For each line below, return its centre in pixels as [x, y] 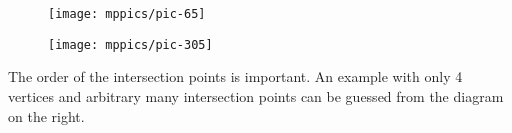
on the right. [46, 115]
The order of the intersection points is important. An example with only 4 [235, 76]
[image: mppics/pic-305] [130, 44]
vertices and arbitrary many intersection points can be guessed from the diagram [256, 95]
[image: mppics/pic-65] [127, 14]
